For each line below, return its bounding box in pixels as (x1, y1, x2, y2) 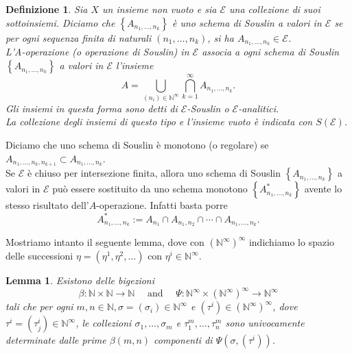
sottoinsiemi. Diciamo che (5, 15, 115, 29)
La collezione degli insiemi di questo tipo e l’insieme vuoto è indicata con (5, 114, 313, 129)
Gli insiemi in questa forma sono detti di (5, 101, 178, 115)
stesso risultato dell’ (5, 198, 89, 212)
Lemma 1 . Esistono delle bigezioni (5, 273, 155, 288)
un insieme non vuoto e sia (102, 2, 217, 16)
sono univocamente (225, 316, 305, 330)
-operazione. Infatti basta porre (96, 198, 228, 212)
